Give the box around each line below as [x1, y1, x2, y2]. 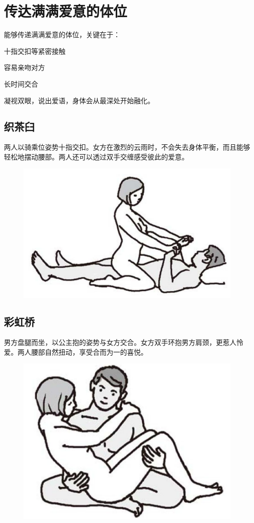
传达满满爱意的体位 [4, 1, 127, 21]
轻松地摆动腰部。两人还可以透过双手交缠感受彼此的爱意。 [4, 151, 189, 161]
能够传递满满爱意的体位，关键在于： [4, 29, 120, 40]
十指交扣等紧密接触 [4, 45, 65, 56]
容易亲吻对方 [4, 62, 45, 72]
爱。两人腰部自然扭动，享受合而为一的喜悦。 [4, 346, 148, 357]
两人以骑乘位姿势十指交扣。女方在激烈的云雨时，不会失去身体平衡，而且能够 [4, 142, 250, 152]
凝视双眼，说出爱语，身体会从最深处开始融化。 [4, 95, 154, 105]
